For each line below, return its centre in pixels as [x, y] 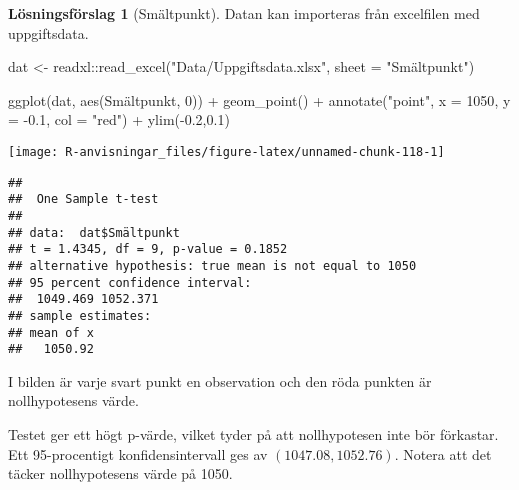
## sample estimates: [80, 315]
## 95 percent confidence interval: [130, 282]
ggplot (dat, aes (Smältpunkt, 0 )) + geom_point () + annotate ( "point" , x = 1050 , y [259, 99]
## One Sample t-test [83, 199]
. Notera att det [443, 453]
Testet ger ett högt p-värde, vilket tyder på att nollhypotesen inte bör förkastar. [253, 434]
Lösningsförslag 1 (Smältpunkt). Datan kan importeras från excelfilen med [244, 13]
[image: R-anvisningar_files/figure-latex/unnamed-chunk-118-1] [226, 151]
